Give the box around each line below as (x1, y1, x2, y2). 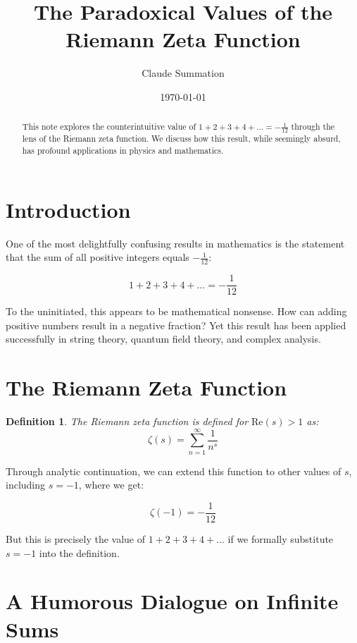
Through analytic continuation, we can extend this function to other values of (6, 463, 342, 478)
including (6, 477, 46, 492)
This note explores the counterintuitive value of (22, 121, 196, 133)
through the (291, 121, 335, 133)
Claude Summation (142, 66, 225, 80)
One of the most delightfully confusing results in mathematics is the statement (6, 235, 345, 250)
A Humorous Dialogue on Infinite (6, 587, 339, 616)
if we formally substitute (227, 532, 334, 546)
